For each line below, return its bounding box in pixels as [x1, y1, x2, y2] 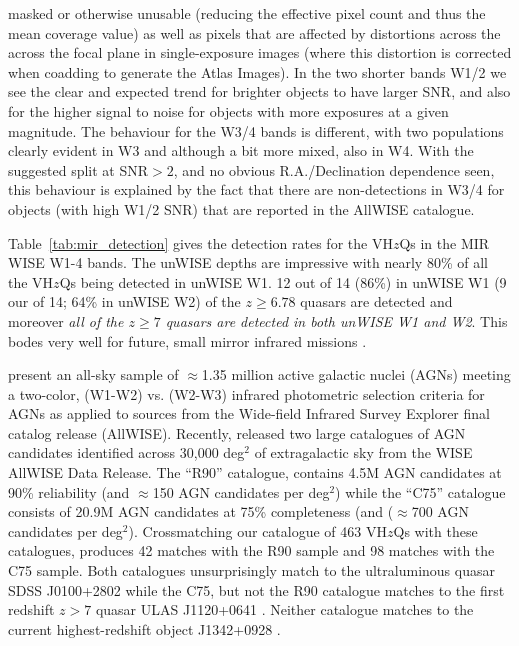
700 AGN [411, 501, 469, 522]
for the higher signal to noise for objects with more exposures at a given [8, 100, 449, 121]
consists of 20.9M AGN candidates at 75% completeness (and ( [8, 501, 394, 522]
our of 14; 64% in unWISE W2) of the [8, 291, 241, 312]
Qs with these [393, 520, 478, 541]
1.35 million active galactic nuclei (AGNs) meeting [201, 364, 511, 385]
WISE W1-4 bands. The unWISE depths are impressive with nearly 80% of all [8, 252, 488, 273]
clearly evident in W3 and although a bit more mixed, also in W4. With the [8, 140, 474, 161]
